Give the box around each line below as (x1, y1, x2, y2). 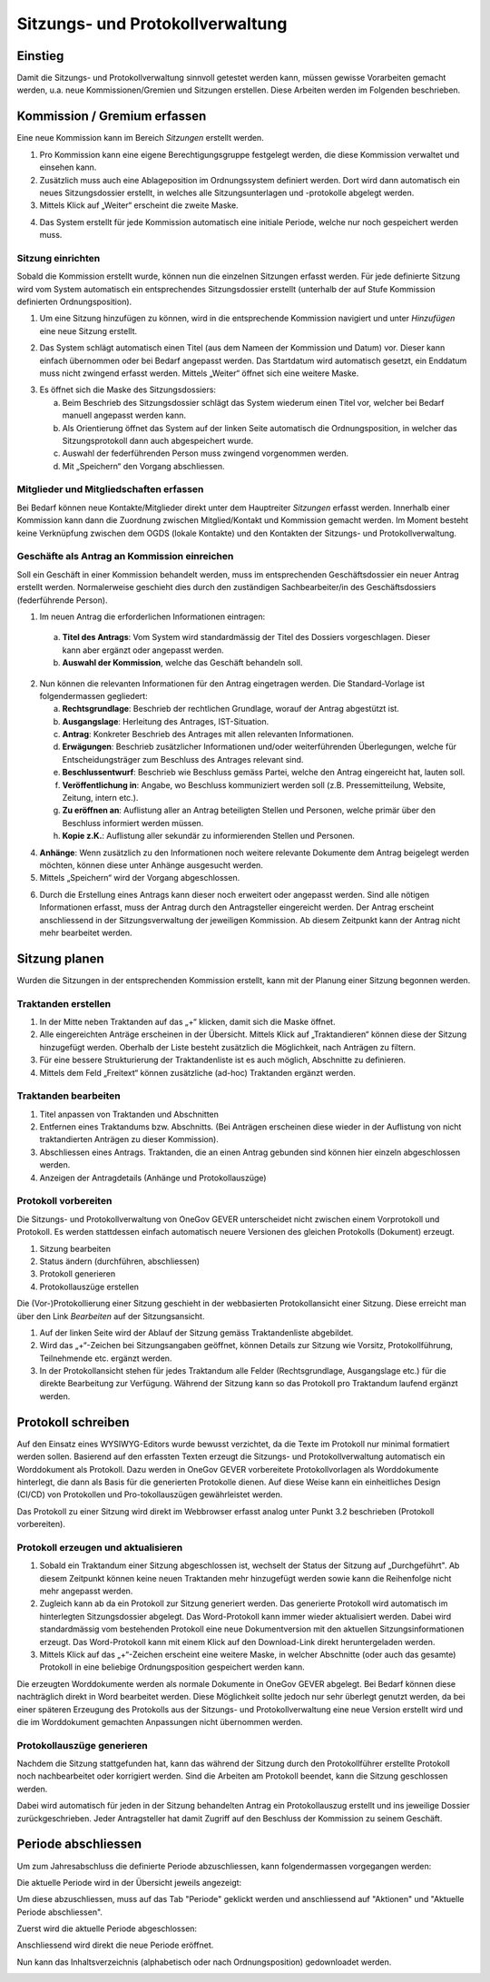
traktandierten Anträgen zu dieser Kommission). (39, 1134, 220, 1145)
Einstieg (16, 48, 64, 64)
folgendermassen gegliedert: (39, 690, 149, 701)
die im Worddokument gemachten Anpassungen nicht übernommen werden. (16, 1716, 303, 1727)
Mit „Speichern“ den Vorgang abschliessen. (62, 460, 226, 471)
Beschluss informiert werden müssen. (62, 817, 204, 828)
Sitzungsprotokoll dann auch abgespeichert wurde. (62, 435, 254, 446)
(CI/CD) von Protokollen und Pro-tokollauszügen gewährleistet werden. (16, 1489, 283, 1500)
